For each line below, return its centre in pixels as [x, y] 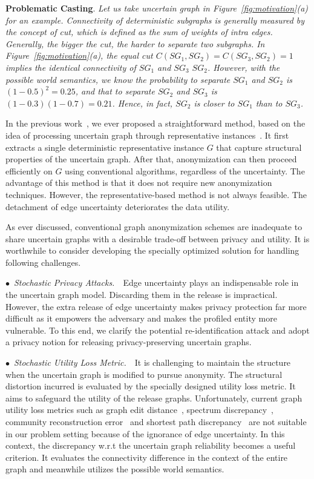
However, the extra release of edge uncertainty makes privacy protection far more [156, 306]
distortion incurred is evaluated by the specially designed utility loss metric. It [151, 386]
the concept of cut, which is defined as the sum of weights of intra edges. [139, 32]
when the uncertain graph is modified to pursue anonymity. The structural [144, 374]
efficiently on [29, 170]
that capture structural [259, 147]
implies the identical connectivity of [71, 67]
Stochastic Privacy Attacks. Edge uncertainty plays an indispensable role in [156, 282]
